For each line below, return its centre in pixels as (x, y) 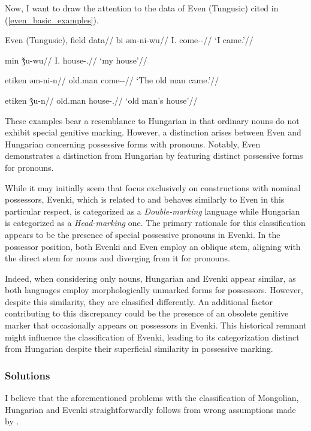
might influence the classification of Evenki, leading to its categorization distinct (152, 337)
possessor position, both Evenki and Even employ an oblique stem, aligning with (153, 246)
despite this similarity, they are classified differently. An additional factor (139, 301)
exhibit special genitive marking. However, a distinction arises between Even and (153, 132)
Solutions (28, 375)
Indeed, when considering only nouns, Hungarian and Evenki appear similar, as (150, 278)
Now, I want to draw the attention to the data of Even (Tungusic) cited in (142, 8)
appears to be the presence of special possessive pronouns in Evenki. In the (143, 234)
